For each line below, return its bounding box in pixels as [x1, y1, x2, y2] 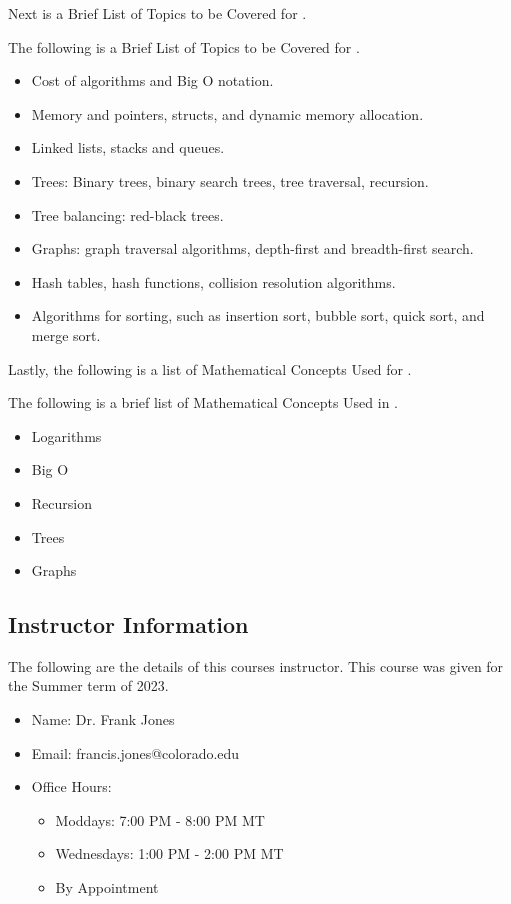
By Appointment [55, 877, 159, 898]
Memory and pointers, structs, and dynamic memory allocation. [31, 103, 424, 124]
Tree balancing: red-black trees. [31, 204, 224, 225]
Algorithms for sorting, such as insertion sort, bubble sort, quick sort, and [31, 305, 485, 326]
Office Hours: [31, 776, 112, 797]
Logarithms [31, 425, 102, 446]
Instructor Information [8, 609, 249, 640]
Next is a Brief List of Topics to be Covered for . [8, 3, 307, 23]
